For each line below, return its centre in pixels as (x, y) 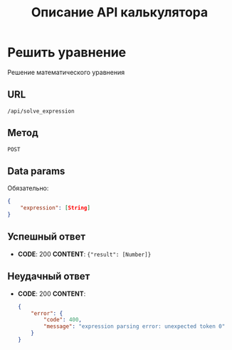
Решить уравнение (67, 52)
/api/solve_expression (41, 111)
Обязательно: (28, 188)
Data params (36, 171)
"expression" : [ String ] (56, 208)
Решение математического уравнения (66, 72)
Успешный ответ (47, 237)
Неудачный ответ (49, 276)
